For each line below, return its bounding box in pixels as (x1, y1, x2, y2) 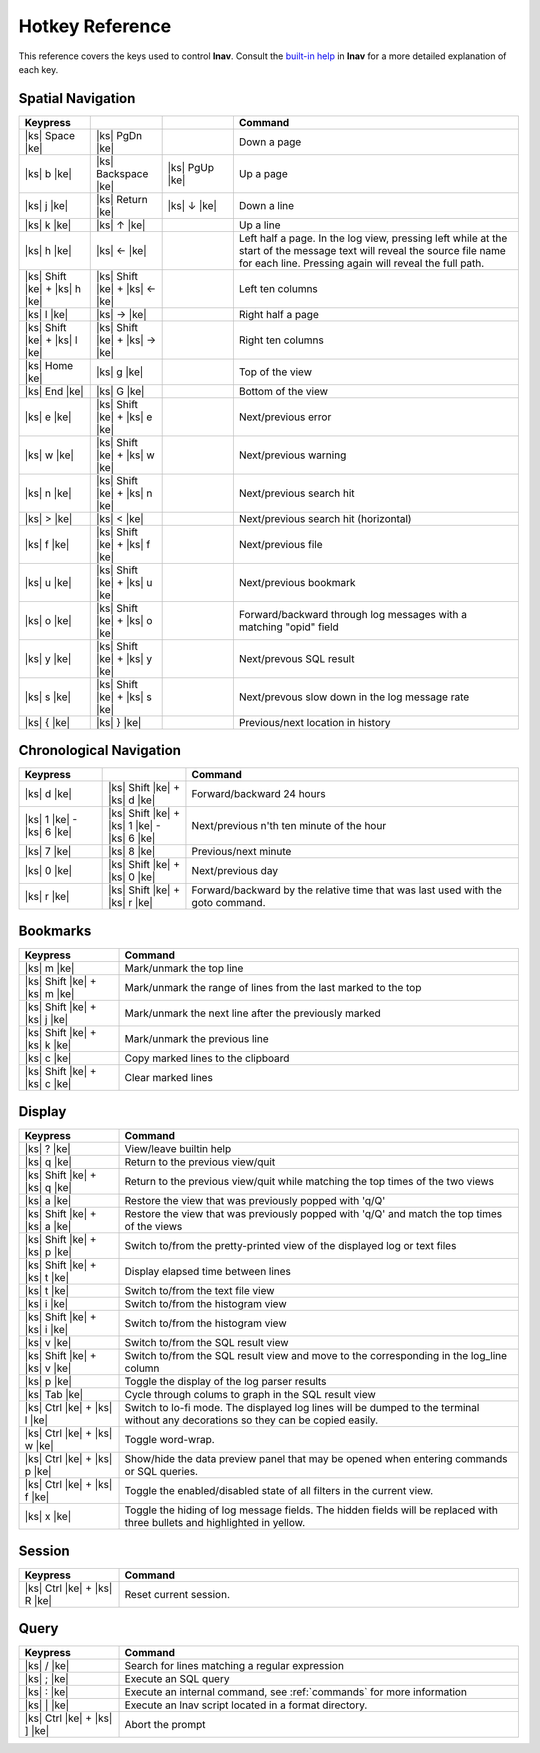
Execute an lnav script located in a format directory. (124, 1698, 368, 1712)
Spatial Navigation (18, 90, 136, 107)
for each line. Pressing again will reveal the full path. (238, 256, 485, 270)
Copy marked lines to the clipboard (124, 1051, 290, 1065)
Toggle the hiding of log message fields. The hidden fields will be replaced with (124, 1503, 499, 1517)
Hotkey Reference (18, 15, 172, 37)
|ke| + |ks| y (95, 651, 153, 665)
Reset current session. (124, 1587, 230, 1601)
